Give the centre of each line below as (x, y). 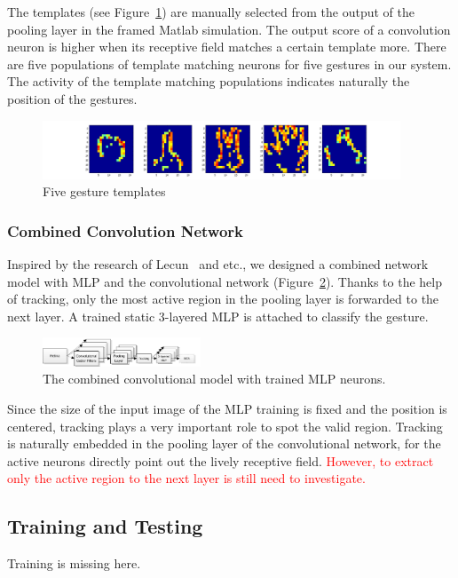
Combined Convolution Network (125, 230)
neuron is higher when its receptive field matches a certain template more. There (227, 47)
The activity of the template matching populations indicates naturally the (209, 81)
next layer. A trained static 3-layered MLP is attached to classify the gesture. (218, 316)
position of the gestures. (72, 98)
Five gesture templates (104, 191)
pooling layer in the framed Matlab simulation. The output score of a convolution (229, 29)
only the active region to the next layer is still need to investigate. (186, 478)
